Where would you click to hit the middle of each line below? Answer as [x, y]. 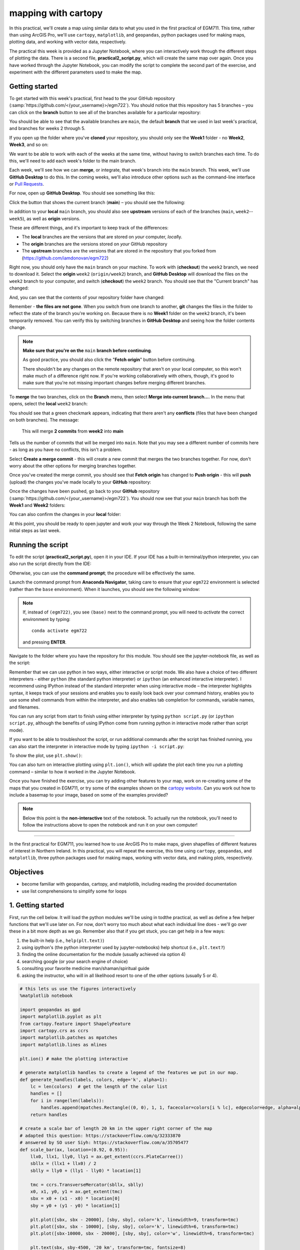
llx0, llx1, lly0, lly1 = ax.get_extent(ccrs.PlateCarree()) [107, 1156]
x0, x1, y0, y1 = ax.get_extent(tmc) [76, 1191]
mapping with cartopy [56, 13]
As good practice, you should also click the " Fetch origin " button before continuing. [109, 359]
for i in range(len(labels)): [67, 1100]
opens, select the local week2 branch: [48, 404]
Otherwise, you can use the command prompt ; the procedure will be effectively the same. [102, 573]
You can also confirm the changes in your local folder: [65, 514]
